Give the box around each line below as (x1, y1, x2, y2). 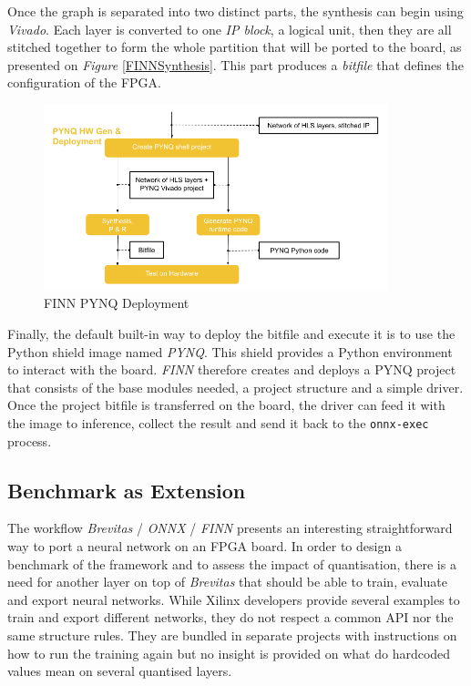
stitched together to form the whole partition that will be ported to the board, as (7, 37, 462, 56)
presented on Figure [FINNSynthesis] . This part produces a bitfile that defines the (7, 55, 464, 74)
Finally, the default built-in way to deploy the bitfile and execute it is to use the (7, 324, 456, 343)
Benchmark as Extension (7, 476, 246, 504)
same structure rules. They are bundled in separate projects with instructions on (7, 625, 457, 644)
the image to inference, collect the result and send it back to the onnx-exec (7, 413, 429, 432)
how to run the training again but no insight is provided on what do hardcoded (7, 643, 451, 662)
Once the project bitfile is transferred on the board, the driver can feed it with (7, 395, 445, 415)
